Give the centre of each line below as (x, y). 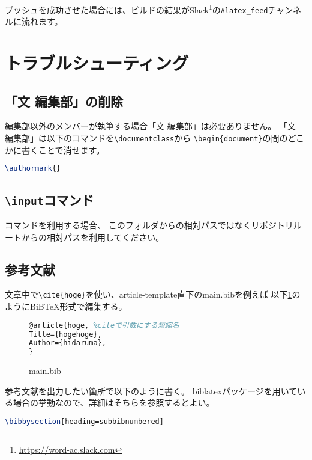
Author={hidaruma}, (67, 343)
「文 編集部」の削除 (64, 101)
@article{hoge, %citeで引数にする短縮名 (104, 325)
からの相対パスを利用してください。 (93, 237)
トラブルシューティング (97, 63)
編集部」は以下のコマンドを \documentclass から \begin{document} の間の (146, 138)
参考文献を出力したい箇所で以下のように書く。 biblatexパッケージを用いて (151, 391)
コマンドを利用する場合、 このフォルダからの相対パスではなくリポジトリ (149, 225)
